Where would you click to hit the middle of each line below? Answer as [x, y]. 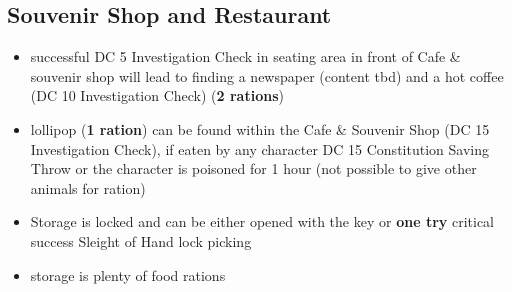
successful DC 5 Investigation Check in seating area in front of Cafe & [245, 56]
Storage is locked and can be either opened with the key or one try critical [262, 221]
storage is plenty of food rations [128, 274]
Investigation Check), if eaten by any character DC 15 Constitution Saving [259, 148]
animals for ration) [88, 187]
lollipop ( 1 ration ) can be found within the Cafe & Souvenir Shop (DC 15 [260, 128]
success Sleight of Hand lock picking [141, 240]
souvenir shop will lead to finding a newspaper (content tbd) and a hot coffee [267, 75]
